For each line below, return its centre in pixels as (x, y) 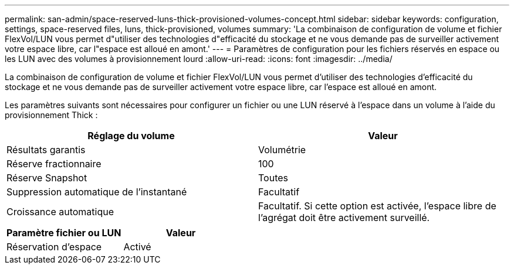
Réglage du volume (131, 136)
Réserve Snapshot (47, 178)
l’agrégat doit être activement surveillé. (344, 218)
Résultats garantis (46, 150)
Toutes (273, 178)
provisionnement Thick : (51, 115)
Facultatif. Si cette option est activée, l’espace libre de (377, 206)
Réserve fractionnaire (54, 164)
